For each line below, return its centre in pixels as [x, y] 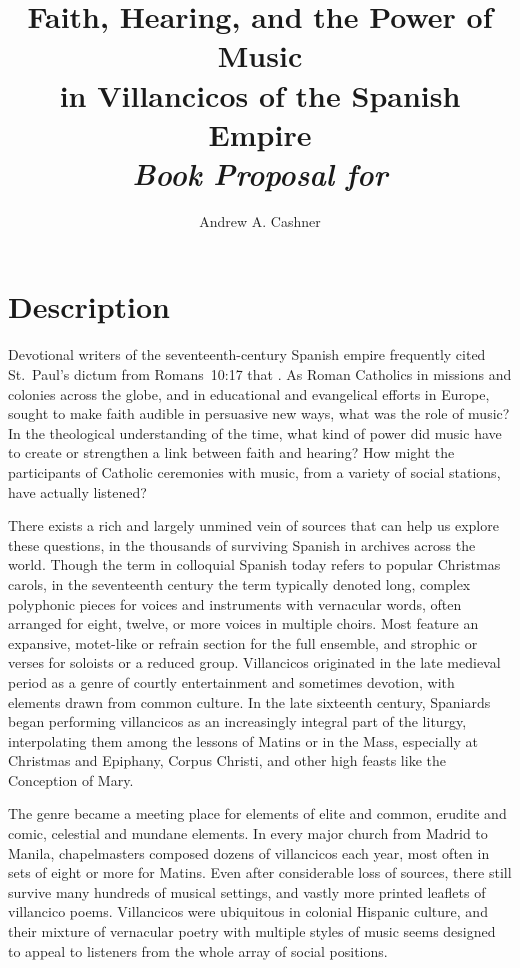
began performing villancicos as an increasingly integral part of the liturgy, [237, 721]
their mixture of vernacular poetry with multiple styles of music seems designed [252, 931]
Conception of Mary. [71, 779]
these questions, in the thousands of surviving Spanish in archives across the [242, 544]
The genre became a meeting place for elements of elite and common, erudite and [257, 813]
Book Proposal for [260, 173]
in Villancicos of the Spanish [260, 94]
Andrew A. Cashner [260, 220]
